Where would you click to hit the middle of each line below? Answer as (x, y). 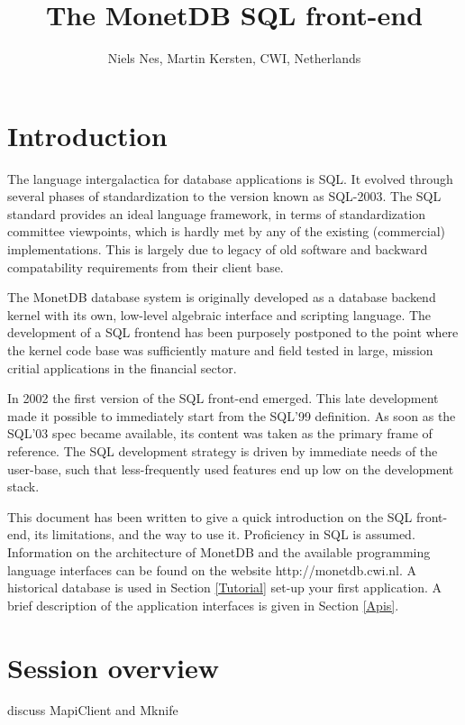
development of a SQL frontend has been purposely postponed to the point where (233, 332)
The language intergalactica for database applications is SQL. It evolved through (230, 178)
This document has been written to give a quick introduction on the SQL (210, 516)
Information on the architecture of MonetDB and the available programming (219, 551)
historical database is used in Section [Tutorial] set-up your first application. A (225, 587)
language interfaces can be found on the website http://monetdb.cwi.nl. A (212, 569)
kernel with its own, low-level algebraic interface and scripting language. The (219, 314)
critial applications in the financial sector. (122, 367)
